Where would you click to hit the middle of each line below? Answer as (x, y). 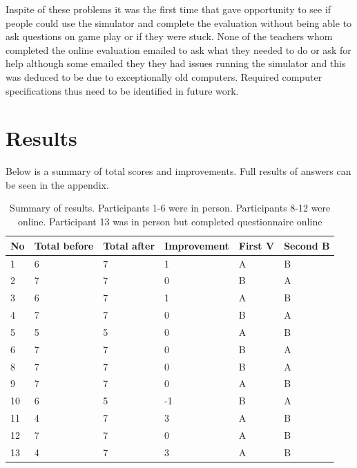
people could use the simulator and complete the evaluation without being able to (179, 22)
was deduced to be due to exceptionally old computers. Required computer (164, 76)
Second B (307, 245)
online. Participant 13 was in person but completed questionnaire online (170, 222)
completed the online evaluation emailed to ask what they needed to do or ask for (178, 49)
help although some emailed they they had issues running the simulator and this (176, 63)
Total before (64, 245)
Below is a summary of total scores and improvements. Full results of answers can (178, 171)
